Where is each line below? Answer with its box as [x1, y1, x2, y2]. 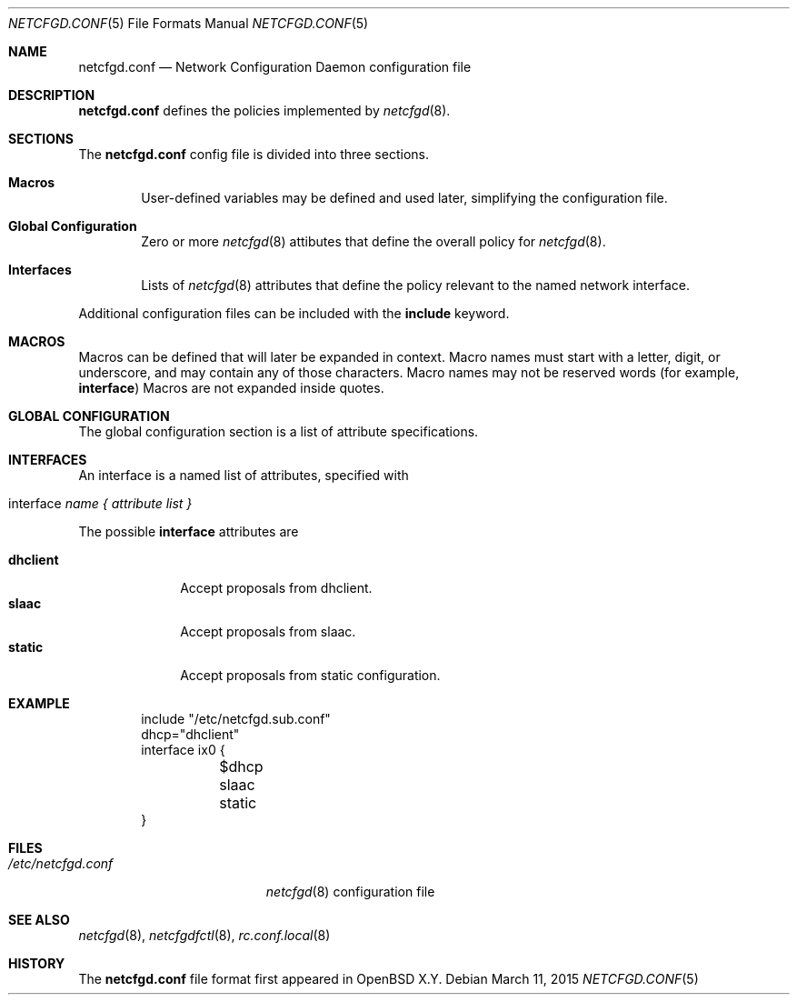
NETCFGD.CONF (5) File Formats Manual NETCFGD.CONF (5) [8, 15, 369, 31]
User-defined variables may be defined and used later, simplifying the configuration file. [141, 190, 668, 205]
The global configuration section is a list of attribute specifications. [78, 424, 479, 439]
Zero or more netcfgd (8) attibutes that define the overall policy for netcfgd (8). [141, 234, 606, 249]
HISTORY [8, 956, 65, 971]
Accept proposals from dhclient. [180, 580, 373, 596]
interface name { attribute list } [8, 496, 193, 511]
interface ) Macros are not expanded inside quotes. [78, 380, 384, 396]
